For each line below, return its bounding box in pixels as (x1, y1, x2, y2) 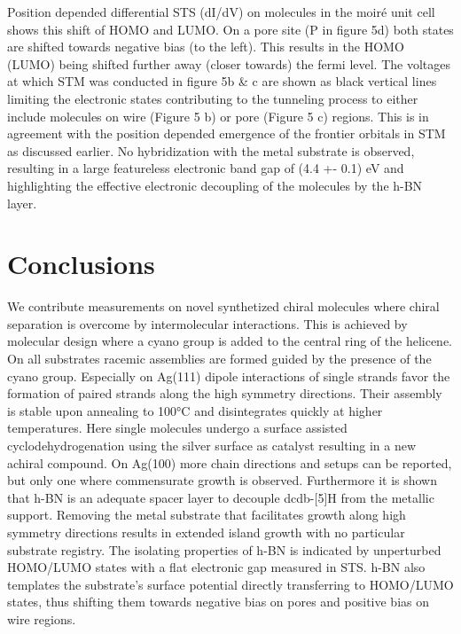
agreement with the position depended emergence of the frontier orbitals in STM (7, 124, 446, 143)
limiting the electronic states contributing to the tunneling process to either (7, 89, 418, 107)
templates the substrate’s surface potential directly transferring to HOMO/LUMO (7, 575, 454, 593)
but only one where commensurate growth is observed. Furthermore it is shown (7, 471, 438, 489)
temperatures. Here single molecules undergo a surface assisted (7, 419, 348, 437)
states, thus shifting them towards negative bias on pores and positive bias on (7, 592, 429, 611)
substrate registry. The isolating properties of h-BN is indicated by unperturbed (7, 540, 441, 559)
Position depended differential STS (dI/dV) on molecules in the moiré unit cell (7, 3, 435, 20)
